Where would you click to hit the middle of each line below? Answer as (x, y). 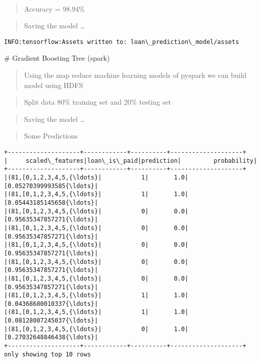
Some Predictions (51, 136)
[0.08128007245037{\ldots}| (51, 321)
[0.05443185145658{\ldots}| (51, 202)
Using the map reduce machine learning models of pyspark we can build (135, 75)
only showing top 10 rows (47, 354)
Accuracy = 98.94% (54, 8)
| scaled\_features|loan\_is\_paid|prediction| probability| (131, 161)
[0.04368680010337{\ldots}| (51, 304)
